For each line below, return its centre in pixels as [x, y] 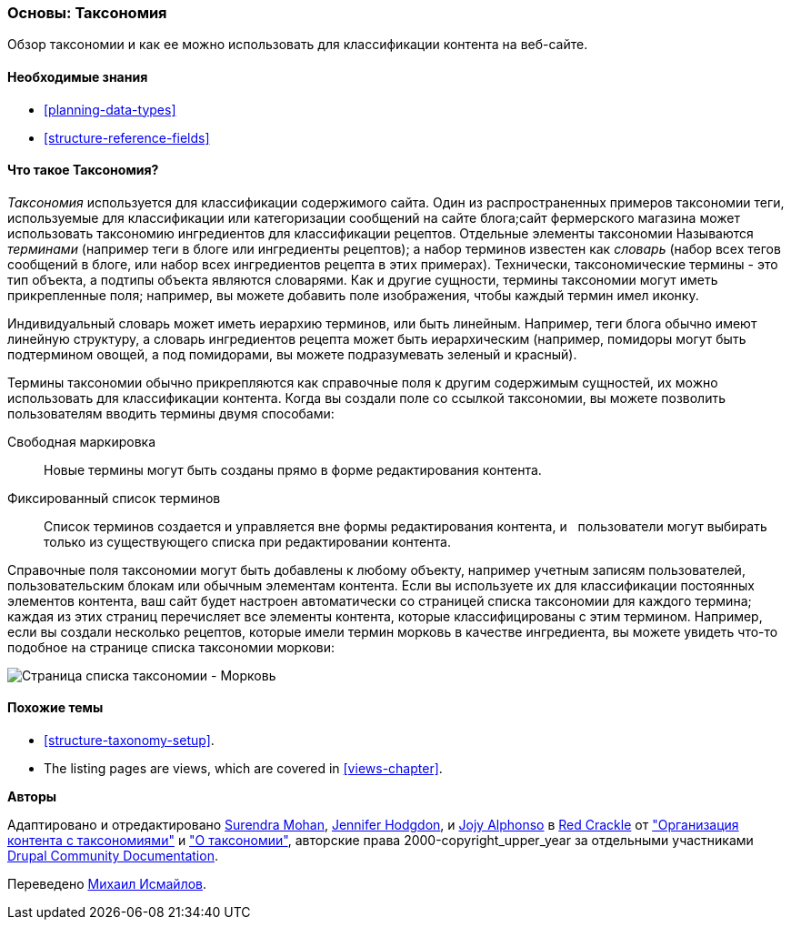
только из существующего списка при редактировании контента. [247, 541]
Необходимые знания [78, 76]
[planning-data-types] [110, 109]
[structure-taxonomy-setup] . [129, 741]
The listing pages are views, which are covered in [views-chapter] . [243, 769]
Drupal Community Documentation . [113, 856]
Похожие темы [55, 708]
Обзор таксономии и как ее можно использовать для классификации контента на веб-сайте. [298, 45]
